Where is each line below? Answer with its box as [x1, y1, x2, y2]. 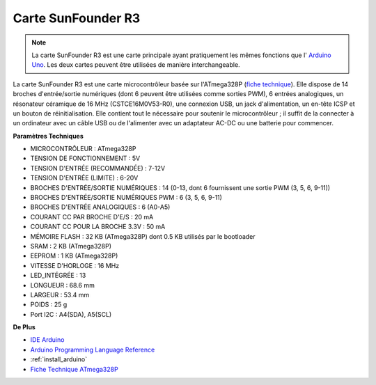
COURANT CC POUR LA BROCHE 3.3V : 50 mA [30, 223, 166, 231]
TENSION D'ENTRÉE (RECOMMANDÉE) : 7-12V [30, 164, 166, 172]
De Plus [13, 323, 36, 331]
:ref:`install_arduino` [30, 355, 88, 363]
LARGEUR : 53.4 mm [30, 290, 90, 299]
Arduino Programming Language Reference [30, 345, 155, 354]
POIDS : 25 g [30, 300, 68, 309]
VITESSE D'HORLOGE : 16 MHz [30, 261, 120, 269]
